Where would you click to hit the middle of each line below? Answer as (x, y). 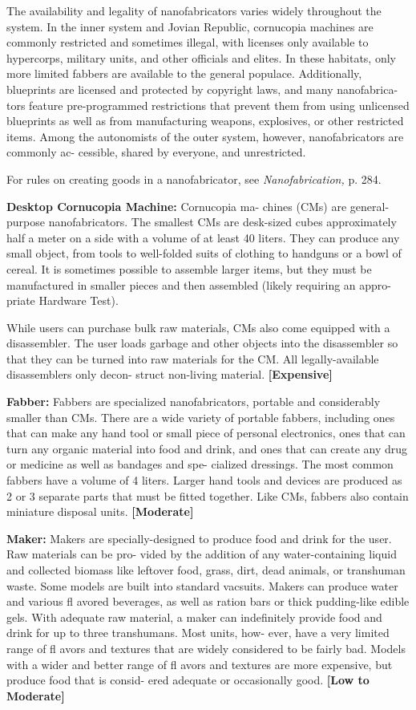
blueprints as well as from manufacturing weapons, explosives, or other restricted (205, 121)
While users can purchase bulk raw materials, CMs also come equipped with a (198, 327)
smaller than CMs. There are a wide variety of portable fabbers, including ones (201, 417)
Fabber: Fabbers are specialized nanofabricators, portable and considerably (194, 402)
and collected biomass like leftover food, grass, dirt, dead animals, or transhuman (206, 570)
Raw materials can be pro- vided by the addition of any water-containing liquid (202, 554)
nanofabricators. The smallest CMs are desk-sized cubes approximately (222, 222)
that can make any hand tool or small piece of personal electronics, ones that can (206, 433)
